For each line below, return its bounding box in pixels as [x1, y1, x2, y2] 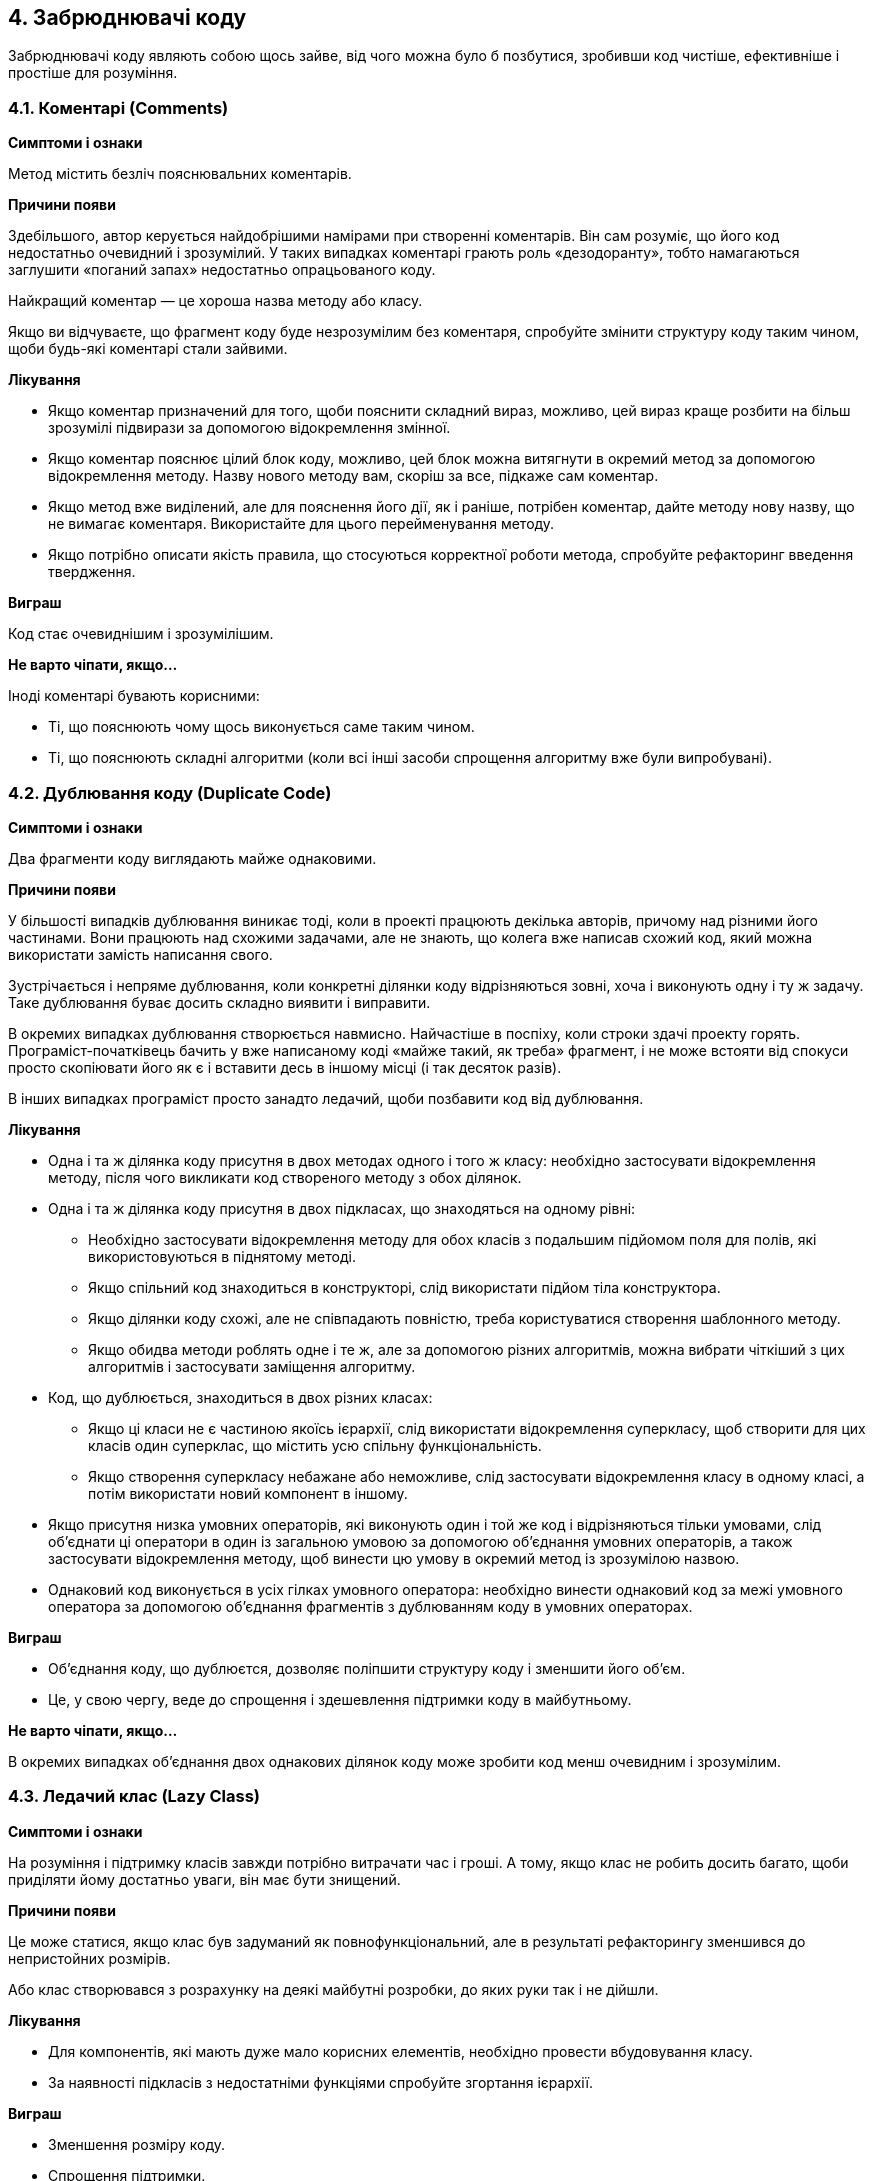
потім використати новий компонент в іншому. [88, 1484, 408, 1502]
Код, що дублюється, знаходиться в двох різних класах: [48, 1388, 433, 1406]
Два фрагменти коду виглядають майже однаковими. [8, 849, 377, 867]
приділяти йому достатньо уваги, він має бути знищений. [8, 1870, 401, 1888]
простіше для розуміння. [8, 64, 178, 82]
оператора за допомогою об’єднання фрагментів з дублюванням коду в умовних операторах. [48, 1597, 693, 1615]
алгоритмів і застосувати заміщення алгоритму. [88, 1357, 416, 1375]
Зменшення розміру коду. [48, 2135, 226, 2153]
